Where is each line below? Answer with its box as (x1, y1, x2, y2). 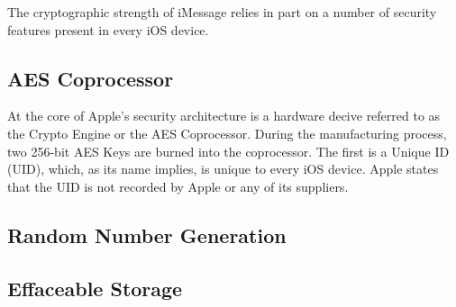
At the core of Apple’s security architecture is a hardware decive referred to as (7, 106, 441, 125)
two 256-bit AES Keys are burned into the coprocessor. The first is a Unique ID (7, 141, 450, 160)
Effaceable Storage (7, 274, 183, 302)
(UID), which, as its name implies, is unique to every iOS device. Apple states (7, 159, 439, 178)
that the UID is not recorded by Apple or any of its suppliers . (7, 176, 349, 195)
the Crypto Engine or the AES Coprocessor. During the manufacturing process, (7, 123, 447, 142)
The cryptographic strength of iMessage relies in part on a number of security (7, 3, 437, 21)
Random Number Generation (7, 221, 287, 248)
